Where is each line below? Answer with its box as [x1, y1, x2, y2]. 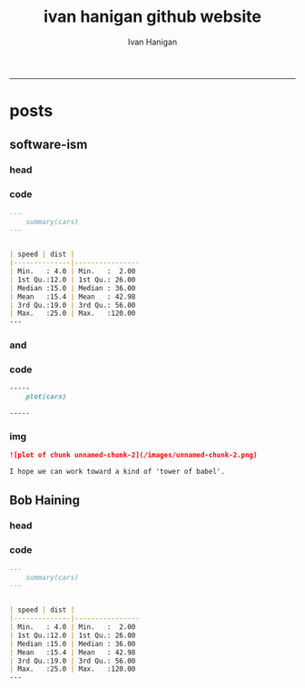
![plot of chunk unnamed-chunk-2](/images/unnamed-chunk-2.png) [9, 451, 258, 460]
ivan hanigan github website [44, 6, 261, 27]
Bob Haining [9, 492, 80, 507]
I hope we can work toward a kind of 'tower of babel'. [9, 467, 225, 477]
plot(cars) [25, 392, 67, 401]
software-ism [9, 136, 88, 152]
